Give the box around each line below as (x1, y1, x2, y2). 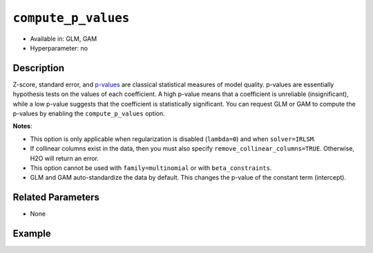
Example (12, 228, 51, 240)
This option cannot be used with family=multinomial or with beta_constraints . (30, 163, 272, 172)
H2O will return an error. (30, 154, 99, 162)
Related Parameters (12, 191, 100, 203)
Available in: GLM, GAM (30, 35, 97, 43)
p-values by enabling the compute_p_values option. (12, 109, 165, 118)
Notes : (12, 122, 32, 131)
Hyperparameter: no (30, 44, 88, 52)
